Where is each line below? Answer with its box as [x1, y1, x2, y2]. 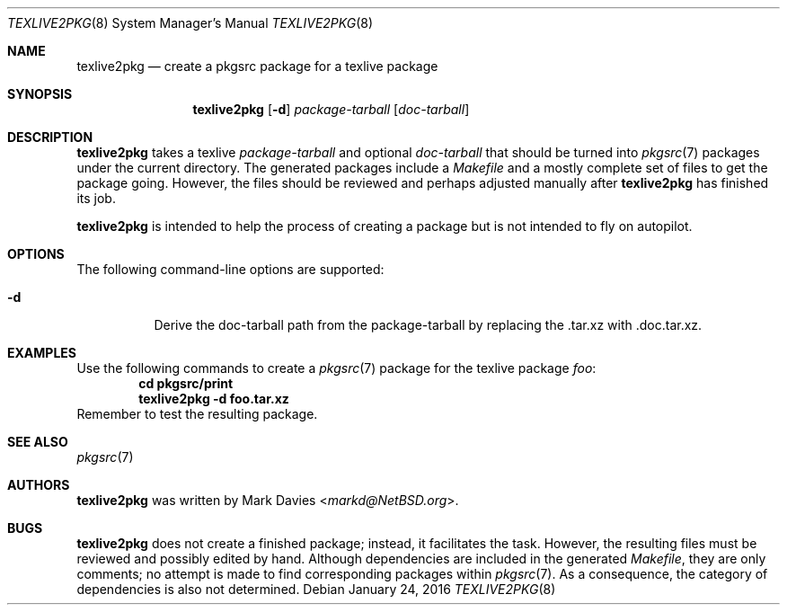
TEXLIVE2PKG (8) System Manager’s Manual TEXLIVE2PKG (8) [7, 15, 374, 31]
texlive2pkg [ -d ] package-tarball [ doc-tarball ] [192, 102, 470, 117]
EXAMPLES [7, 345, 76, 360]
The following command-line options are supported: [76, 262, 385, 277]
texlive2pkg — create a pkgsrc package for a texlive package [76, 58, 438, 74]
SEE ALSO [7, 434, 68, 449]
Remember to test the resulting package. [76, 406, 318, 421]
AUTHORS [7, 477, 70, 492]
